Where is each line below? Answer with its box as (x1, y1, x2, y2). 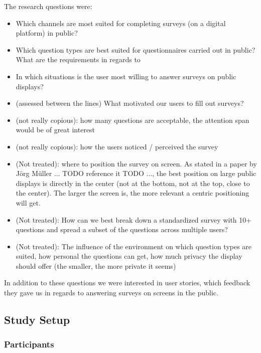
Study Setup (4, 312, 70, 327)
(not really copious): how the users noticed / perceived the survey (16, 141, 218, 151)
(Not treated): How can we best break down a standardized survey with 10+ (16, 214, 252, 225)
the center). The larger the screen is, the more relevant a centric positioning (16, 188, 249, 198)
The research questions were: (4, 1, 92, 11)
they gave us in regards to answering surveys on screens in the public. (4, 287, 218, 298)
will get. (16, 197, 41, 208)
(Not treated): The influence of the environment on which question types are (16, 241, 252, 251)
